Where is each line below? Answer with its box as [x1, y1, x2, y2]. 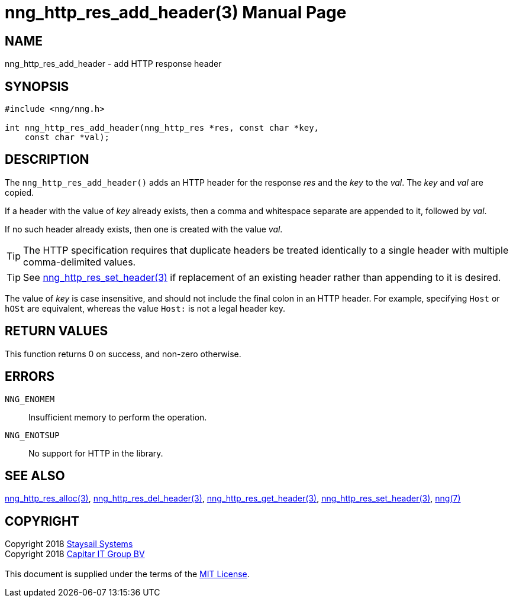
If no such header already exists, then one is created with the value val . [5, 224, 283, 234]
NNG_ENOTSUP [5, 430, 60, 440]
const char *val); [24, 132, 110, 143]
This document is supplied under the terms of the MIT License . [5, 569, 250, 580]
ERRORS [5, 369, 55, 384]
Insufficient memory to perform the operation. [28, 412, 207, 422]
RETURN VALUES [5, 323, 108, 339]
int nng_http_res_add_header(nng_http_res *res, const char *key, [5, 123, 320, 133]
